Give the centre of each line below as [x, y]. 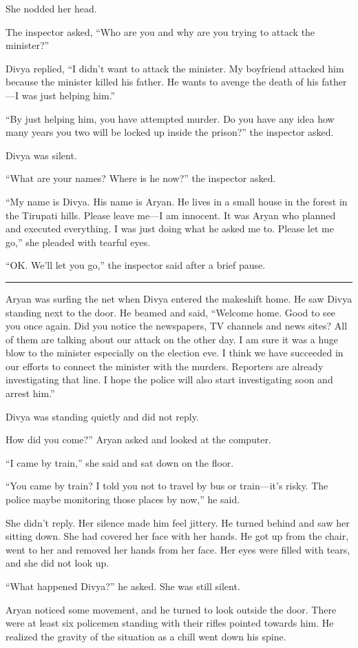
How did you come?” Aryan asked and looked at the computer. [138, 439]
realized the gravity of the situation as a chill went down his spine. [146, 636]
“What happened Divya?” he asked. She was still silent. [123, 586]
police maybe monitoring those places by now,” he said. [123, 499]
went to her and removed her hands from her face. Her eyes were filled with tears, [178, 549]
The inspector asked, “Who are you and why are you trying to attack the [160, 31]
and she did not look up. [57, 563]
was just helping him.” [69, 95]
